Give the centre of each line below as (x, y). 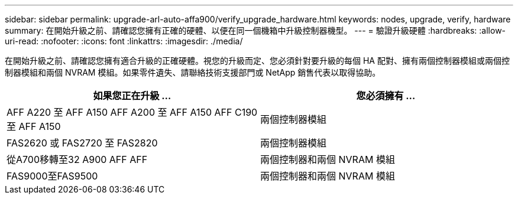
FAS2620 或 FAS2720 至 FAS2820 (82, 143)
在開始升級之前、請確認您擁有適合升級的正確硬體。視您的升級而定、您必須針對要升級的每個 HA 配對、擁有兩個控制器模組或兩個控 (257, 61)
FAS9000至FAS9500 (52, 176)
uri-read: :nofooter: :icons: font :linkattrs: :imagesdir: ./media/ (124, 41)
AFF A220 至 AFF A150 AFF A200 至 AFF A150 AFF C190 (132, 112)
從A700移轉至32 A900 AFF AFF (77, 159)
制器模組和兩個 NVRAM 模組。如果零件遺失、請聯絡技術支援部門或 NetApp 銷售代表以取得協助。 (193, 72)
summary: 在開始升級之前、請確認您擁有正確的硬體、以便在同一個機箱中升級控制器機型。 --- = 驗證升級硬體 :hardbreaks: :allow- (255, 30)
